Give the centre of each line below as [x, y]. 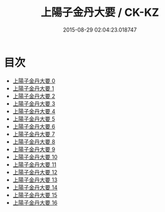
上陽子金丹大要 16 [35, 202]
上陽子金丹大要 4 [34, 111]
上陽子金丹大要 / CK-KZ [100, 12]
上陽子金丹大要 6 [34, 126]
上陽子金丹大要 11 [34, 164]
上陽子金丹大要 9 [34, 149]
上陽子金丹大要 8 [34, 141]
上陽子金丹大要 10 [35, 157]
